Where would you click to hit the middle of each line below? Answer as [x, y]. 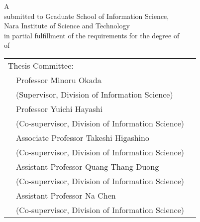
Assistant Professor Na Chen [66, 195]
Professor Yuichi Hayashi [59, 109]
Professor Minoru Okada [59, 80]
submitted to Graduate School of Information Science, [87, 16]
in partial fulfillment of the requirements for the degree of [92, 35]
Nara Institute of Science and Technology [67, 26]
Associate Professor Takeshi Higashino [83, 137]
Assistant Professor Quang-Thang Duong [88, 166]
